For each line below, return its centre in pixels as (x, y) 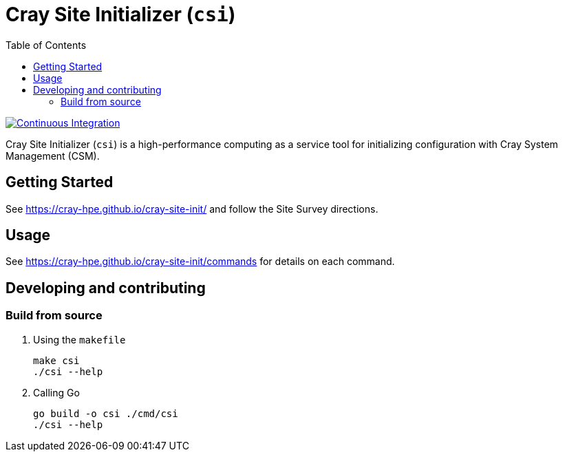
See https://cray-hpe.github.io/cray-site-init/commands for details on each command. (200, 262)
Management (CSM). (53, 156)
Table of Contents (46, 45)
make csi (56, 360)
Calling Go (56, 392)
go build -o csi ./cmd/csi (106, 413)
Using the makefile (79, 339)
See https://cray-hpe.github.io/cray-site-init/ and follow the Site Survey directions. (192, 209)
